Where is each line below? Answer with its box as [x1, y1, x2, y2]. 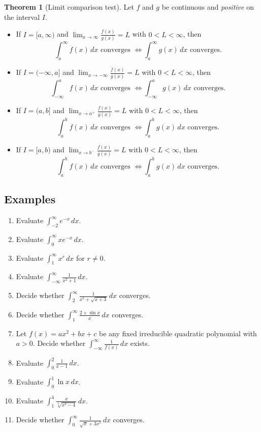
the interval [4, 11, 40, 22]
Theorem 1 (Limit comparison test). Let [4, 2, 134, 12]
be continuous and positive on [161, 2, 254, 12]
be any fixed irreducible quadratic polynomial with [99, 328, 257, 338]
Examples [4, 191, 56, 207]
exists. [130, 338, 150, 348]
